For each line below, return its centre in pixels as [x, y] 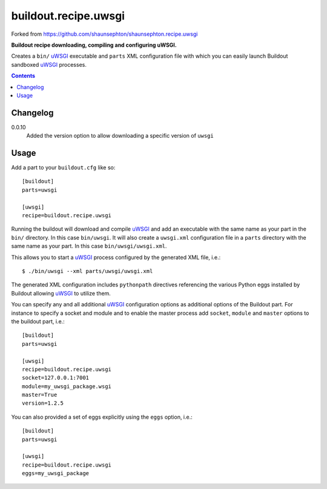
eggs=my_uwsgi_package [56, 474]
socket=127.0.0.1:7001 [56, 378]
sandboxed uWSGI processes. [49, 64]
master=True [40, 395]
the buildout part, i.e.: [38, 321]
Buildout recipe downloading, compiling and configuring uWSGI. [94, 45]
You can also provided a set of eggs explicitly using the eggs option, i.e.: [102, 417]
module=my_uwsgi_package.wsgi [67, 386]
